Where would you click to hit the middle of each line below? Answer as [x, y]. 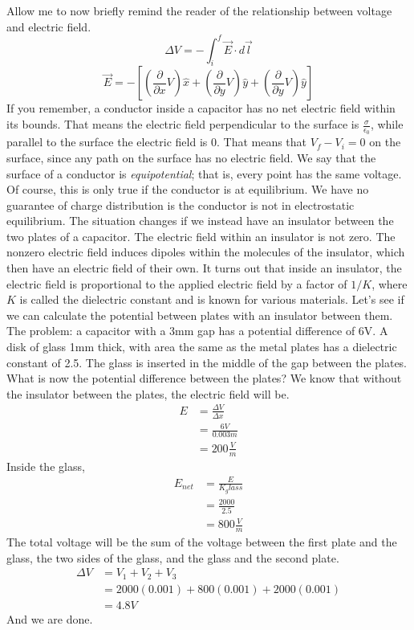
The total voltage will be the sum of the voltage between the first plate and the [202, 542]
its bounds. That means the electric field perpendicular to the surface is [183, 124]
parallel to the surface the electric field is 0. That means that [157, 142]
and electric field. [49, 26]
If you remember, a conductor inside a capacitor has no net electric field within [201, 108]
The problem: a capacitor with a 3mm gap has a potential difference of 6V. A [197, 331]
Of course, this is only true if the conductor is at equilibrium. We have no [188, 189]
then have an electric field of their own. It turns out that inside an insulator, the [204, 268]
